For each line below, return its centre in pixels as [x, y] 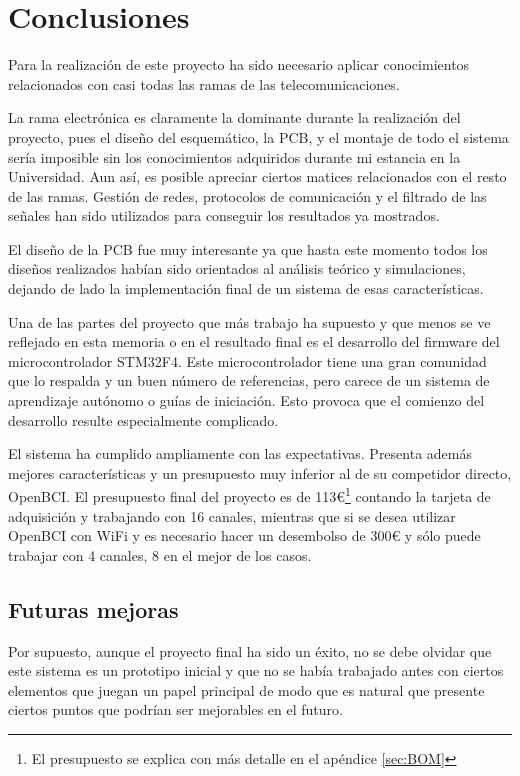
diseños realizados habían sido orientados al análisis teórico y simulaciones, [237, 268]
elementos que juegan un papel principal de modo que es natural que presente [246, 689]
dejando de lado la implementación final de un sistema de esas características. [246, 288]
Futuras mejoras [93, 608]
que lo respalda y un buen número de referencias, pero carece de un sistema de [249, 380]
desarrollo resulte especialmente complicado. [143, 419]
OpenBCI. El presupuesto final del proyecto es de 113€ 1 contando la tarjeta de [249, 495]
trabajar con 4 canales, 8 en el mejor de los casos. [160, 554]
